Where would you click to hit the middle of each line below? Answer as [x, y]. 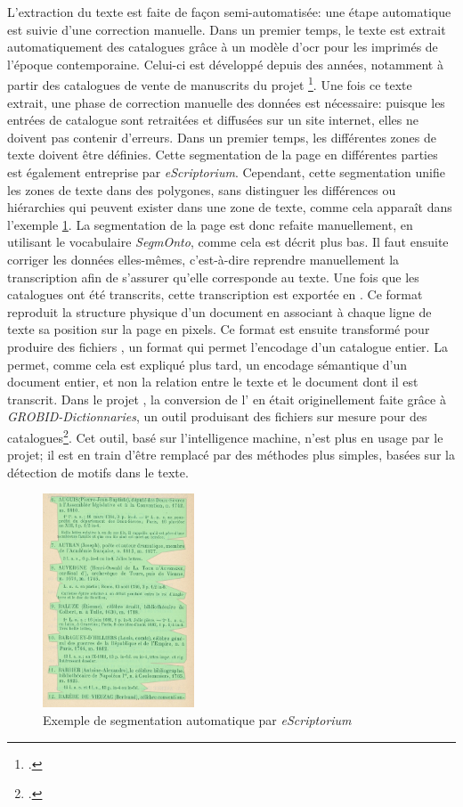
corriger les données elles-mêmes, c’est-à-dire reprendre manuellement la [203, 259]
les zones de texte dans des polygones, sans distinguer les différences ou [202, 189]
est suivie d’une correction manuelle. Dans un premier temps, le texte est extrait [227, 29]
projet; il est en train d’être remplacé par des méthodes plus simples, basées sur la [231, 455]
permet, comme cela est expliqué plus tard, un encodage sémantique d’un [207, 364]
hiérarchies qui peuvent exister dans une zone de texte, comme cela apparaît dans [230, 207]
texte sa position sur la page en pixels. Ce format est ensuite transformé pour [219, 329]
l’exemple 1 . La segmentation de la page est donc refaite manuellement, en [210, 224]
